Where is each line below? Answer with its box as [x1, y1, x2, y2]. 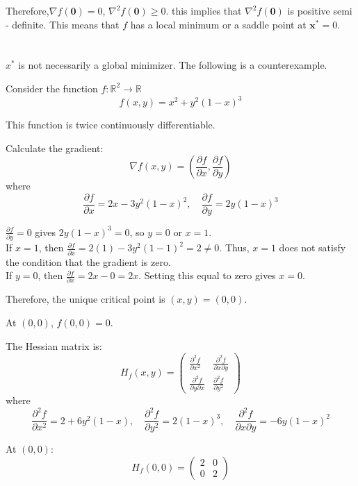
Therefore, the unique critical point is [6, 292, 165, 306]
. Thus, [219, 240, 250, 255]
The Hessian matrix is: [6, 338, 102, 353]
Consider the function [6, 81, 98, 95]
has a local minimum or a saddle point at [130, 17, 307, 31]
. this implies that [165, 3, 242, 17]
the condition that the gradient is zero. [6, 254, 171, 269]
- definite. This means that [6, 17, 120, 31]
